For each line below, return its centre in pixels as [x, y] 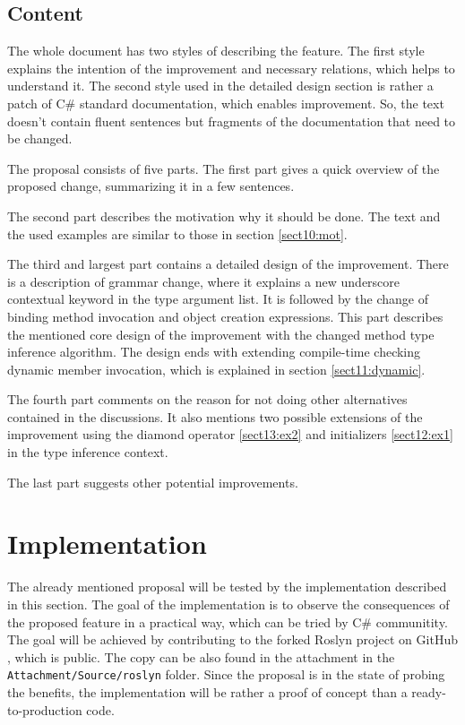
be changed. [40, 138]
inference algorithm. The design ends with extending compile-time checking [214, 352]
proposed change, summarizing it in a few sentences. [151, 186]
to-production [45, 709]
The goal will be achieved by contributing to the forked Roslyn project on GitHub [232, 639]
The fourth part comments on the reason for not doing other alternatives [207, 399]
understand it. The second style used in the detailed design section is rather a [220, 86]
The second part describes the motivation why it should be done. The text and [224, 216]
